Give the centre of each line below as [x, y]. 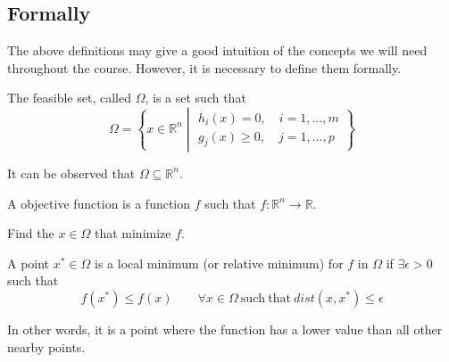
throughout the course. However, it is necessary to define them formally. [204, 67]
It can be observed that [71, 173]
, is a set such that [195, 98]
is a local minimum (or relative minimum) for [219, 263]
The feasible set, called [69, 98]
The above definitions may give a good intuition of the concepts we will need [217, 50]
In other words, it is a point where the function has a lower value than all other [225, 329]
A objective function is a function [99, 203]
